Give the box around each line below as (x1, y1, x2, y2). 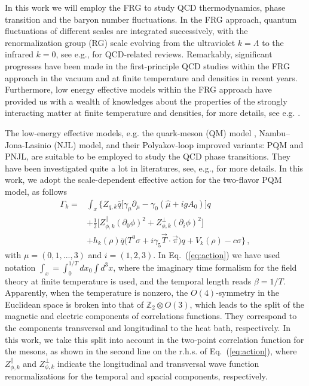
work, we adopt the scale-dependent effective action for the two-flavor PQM (5, 173, 282, 186)
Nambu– (259, 126, 290, 139)
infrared (5, 48, 33, 60)
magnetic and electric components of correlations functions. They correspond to (5, 310, 297, 322)
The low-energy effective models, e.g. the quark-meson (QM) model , (5, 126, 256, 139)
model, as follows (5, 185, 67, 197)
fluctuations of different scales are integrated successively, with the (5, 24, 248, 37)
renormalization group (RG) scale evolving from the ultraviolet (5, 36, 235, 48)
